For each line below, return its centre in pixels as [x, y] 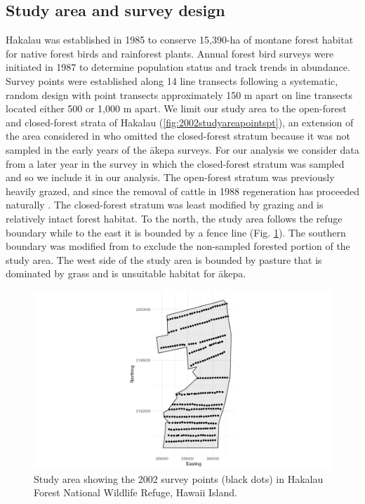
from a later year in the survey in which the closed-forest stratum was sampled [175, 163]
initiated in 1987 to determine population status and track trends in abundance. [178, 67]
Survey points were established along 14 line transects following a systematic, [172, 80]
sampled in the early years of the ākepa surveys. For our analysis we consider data [182, 149]
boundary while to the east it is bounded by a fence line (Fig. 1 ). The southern [176, 232]
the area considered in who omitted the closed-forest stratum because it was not [178, 136]
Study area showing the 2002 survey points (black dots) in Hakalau [179, 478]
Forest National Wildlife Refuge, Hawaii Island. [135, 492]
